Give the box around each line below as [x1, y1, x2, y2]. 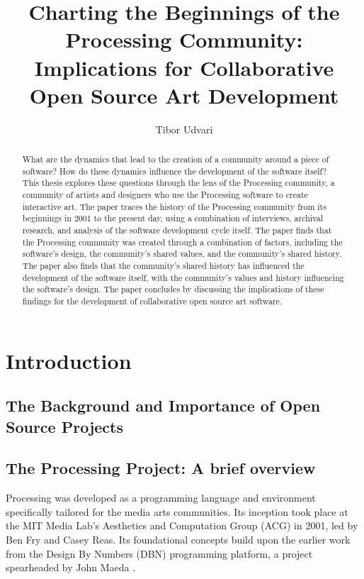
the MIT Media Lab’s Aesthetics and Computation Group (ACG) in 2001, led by [6, 518, 358, 533]
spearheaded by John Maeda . [6, 560, 136, 575]
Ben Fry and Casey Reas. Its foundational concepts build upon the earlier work [6, 531, 351, 546]
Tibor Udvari [155, 121, 213, 136]
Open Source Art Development [29, 80, 339, 109]
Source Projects [6, 415, 124, 437]
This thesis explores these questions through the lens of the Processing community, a [22, 177, 335, 189]
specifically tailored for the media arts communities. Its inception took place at [6, 504, 348, 519]
